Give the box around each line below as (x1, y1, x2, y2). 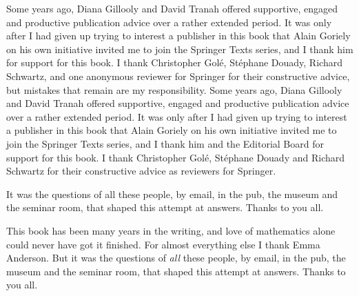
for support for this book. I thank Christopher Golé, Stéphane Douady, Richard (6, 55, 342, 70)
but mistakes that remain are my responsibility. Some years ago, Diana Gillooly (6, 82, 342, 97)
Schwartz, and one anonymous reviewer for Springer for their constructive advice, (6, 68, 350, 83)
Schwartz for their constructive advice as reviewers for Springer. (6, 164, 276, 178)
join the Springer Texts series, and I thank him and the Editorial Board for (6, 136, 324, 150)
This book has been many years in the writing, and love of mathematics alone (6, 223, 336, 237)
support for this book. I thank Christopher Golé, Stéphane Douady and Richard (6, 150, 345, 164)
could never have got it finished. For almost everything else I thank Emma (6, 237, 320, 251)
